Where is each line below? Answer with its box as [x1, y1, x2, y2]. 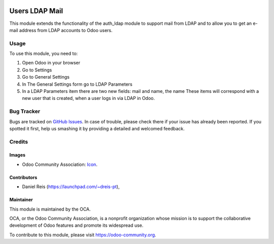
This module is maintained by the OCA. [9, 206, 91, 212]
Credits [9, 138, 28, 145]
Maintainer [9, 197, 33, 203]
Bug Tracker [9, 108, 41, 115]
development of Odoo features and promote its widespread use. [9, 222, 144, 228]
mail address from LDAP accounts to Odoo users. [9, 27, 113, 33]
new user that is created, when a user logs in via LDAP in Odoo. [22, 95, 155, 101]
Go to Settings [22, 66, 52, 73]
